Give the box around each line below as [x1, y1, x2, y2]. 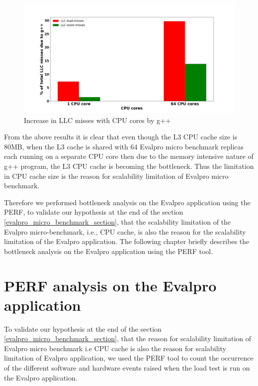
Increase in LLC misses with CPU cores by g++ [24, 115, 171, 125]
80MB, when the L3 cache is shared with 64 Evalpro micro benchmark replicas [4, 141, 244, 151]
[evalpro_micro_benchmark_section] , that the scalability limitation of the [4, 216, 231, 227]
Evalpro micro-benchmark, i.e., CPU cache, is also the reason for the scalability [4, 226, 246, 237]
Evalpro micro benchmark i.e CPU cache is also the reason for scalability [4, 343, 226, 353]
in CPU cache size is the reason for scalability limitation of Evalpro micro [4, 170, 229, 181]
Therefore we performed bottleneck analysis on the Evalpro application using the [4, 197, 251, 207]
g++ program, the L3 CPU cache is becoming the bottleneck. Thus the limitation [4, 161, 254, 171]
